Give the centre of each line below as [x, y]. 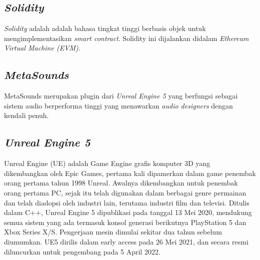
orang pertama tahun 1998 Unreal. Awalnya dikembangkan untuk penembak [121, 183]
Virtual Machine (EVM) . [42, 48]
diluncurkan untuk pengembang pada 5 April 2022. [82, 251]
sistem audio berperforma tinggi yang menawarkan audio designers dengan [118, 105]
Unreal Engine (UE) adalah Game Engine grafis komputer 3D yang [107, 163]
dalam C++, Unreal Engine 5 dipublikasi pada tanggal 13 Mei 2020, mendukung [128, 212]
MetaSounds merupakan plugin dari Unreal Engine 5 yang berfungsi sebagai [121, 96]
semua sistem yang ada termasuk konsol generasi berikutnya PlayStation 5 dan [125, 222]
